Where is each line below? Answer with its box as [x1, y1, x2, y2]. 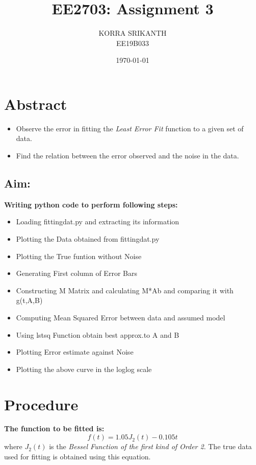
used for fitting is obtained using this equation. [4, 451, 151, 461]
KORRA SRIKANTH [98, 28, 167, 38]
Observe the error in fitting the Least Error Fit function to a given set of [16, 123, 244, 133]
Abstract [4, 93, 67, 114]
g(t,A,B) [16, 295, 43, 306]
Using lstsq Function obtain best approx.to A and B [16, 329, 180, 340]
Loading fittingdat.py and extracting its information [16, 216, 180, 227]
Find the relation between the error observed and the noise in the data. [16, 150, 239, 161]
